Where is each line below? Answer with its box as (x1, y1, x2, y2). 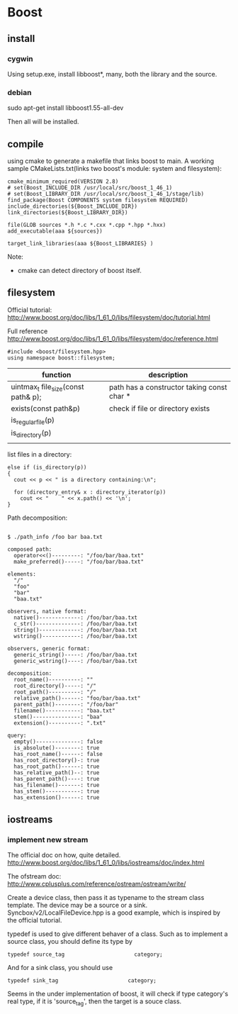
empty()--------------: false (13, 738, 103, 745)
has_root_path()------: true (13, 763, 100, 770)
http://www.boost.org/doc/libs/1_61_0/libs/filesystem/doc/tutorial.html (7, 313, 210, 321)
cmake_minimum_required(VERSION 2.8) (7, 178, 119, 185)
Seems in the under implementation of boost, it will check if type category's (7, 990, 229, 998)
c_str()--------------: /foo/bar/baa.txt (13, 620, 138, 628)
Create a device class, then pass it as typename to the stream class (7, 893, 205, 902)
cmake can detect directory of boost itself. (17, 266, 142, 274)
